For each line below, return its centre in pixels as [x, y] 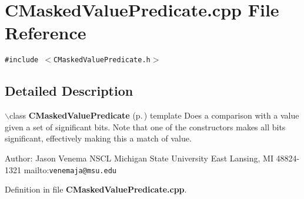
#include [22, 60]
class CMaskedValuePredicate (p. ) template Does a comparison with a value [154, 115]
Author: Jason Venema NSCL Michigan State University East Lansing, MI [139, 158]
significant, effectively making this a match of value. [98, 138]
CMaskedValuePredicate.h [102, 60]
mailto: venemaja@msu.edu [70, 169]
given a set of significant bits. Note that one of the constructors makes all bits [145, 127]
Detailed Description [69, 91]
